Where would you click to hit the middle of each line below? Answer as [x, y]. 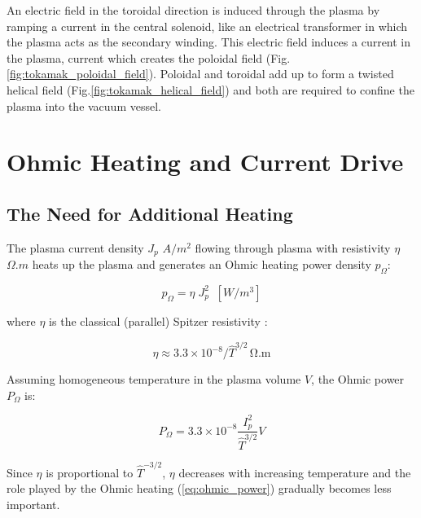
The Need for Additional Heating [150, 213]
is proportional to [90, 472]
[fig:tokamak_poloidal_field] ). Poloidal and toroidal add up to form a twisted [200, 74]
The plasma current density [75, 247]
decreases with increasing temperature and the [295, 472]
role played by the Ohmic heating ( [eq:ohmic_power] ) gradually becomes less [199, 488]
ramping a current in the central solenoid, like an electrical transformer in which [207, 26]
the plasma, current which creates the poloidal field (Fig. [149, 57]
